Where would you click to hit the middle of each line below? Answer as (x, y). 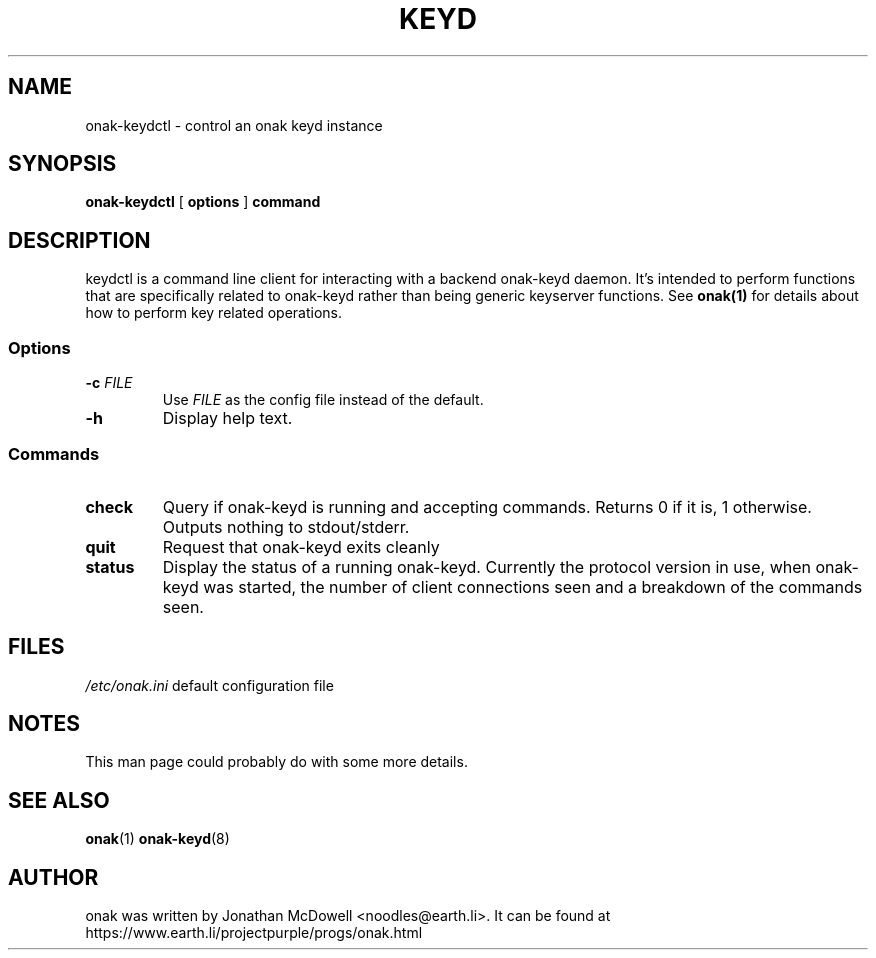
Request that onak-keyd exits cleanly (301, 546)
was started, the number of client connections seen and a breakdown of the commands (533, 586)
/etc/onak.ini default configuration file (209, 685)
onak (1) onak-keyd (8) (157, 839)
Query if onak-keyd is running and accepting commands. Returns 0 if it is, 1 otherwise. (487, 506)
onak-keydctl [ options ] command (203, 202)
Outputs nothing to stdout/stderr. (286, 526)
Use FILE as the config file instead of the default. (323, 400)
